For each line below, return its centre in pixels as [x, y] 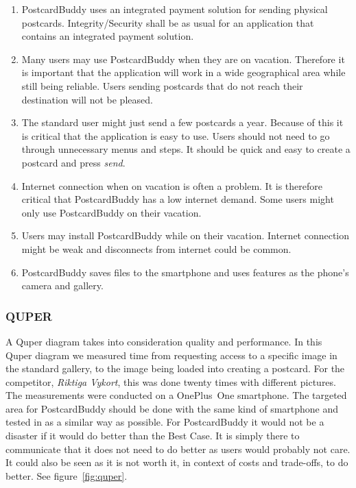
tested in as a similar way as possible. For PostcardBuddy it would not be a [165, 422]
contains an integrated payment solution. [108, 36]
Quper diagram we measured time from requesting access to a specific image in [171, 355]
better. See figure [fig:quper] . [67, 475]
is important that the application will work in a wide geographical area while [183, 72]
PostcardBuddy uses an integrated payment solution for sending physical [175, 9]
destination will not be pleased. [87, 99]
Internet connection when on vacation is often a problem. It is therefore [172, 185]
